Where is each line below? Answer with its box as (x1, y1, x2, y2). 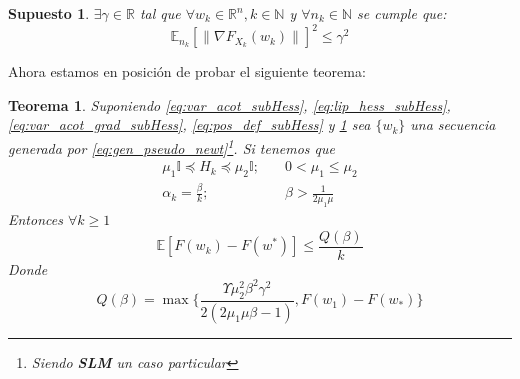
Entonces (8, 209, 63, 230)
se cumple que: (357, 3, 447, 23)
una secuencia (410, 114, 496, 135)
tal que (139, 3, 181, 23)
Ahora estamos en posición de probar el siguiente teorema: (8, 61, 366, 82)
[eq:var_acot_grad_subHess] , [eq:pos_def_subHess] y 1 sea (8, 114, 371, 135)
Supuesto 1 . (8, 3, 90, 23)
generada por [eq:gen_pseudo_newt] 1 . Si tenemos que (8, 134, 335, 158)
